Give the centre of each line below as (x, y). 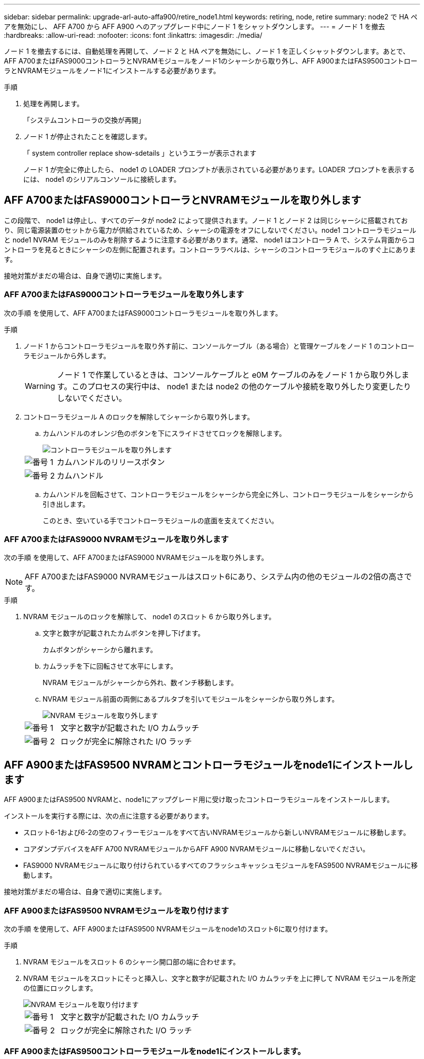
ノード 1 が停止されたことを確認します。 (87, 136)
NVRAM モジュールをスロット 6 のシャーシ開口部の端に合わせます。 (132, 962)
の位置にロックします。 (60, 988)
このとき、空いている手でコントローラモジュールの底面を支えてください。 (160, 520)
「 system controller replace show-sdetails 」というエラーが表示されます (140, 153)
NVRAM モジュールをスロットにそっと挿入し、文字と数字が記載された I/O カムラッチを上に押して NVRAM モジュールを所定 (220, 978)
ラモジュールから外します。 (67, 355)
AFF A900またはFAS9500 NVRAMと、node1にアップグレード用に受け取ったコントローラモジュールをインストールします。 (199, 800)
